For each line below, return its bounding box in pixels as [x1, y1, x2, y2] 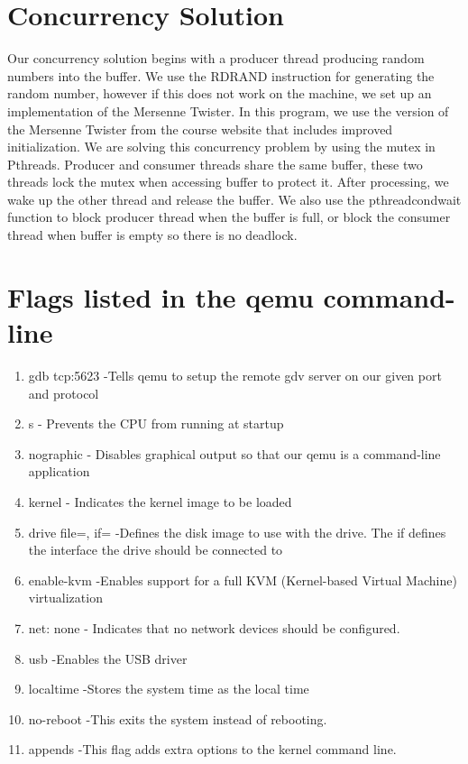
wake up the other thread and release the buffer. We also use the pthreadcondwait [7, 189, 462, 208]
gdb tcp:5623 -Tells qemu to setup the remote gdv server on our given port [28, 365, 442, 384]
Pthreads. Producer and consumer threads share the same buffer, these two [7, 154, 423, 173]
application [28, 462, 90, 481]
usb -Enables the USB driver [28, 649, 188, 667]
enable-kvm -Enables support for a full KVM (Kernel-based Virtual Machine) [28, 570, 457, 589]
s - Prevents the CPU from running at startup [28, 414, 284, 433]
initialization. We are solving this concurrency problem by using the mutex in [7, 137, 436, 156]
